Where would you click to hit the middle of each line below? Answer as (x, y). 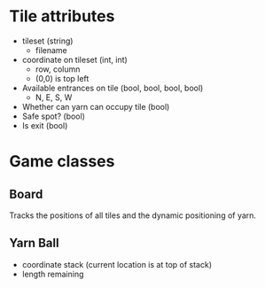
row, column (58, 69)
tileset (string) (47, 41)
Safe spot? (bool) (54, 116)
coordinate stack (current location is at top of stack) (117, 264)
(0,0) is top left (62, 78)
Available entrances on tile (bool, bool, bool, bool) (113, 88)
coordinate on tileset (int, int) (75, 59)
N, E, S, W (54, 97)
